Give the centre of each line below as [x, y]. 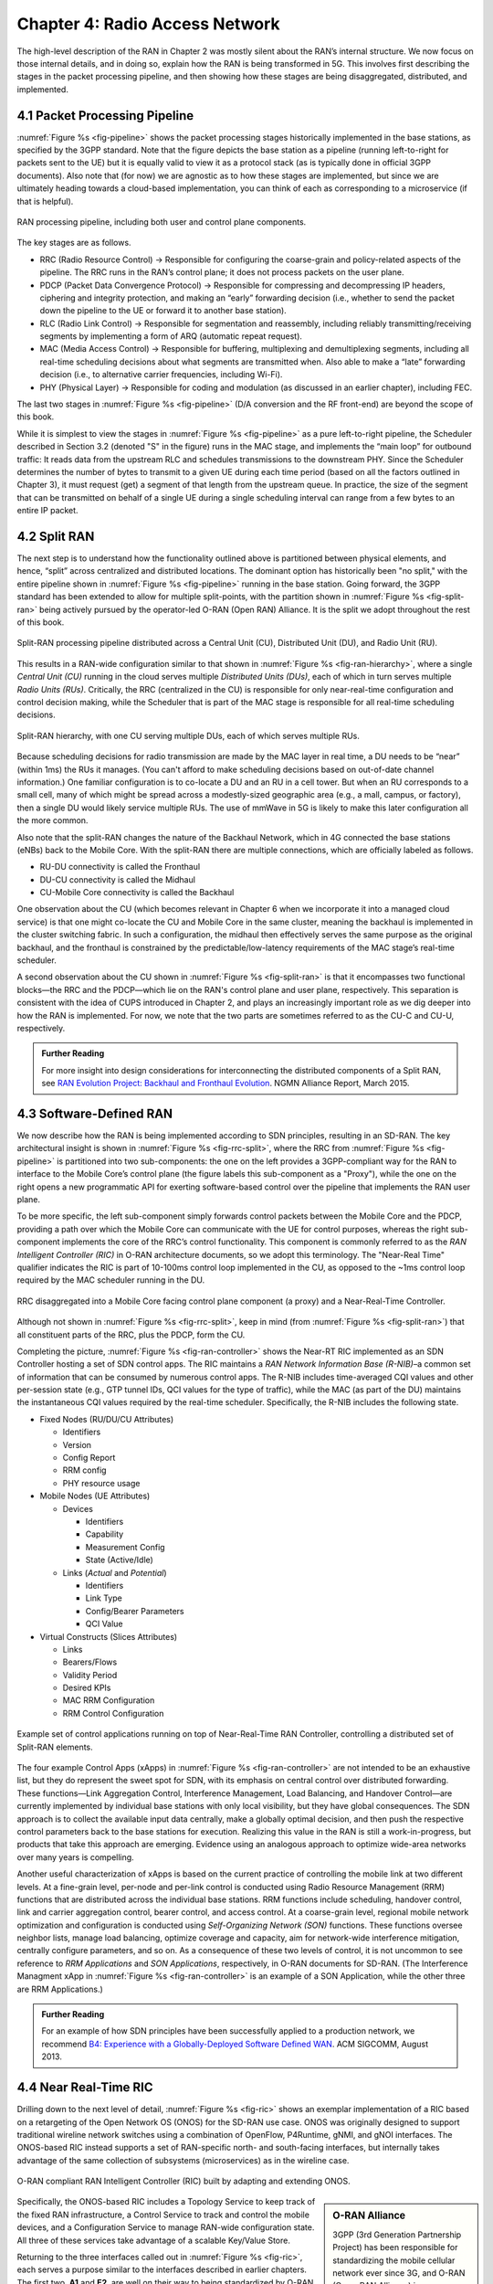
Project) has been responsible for [395, 2247]
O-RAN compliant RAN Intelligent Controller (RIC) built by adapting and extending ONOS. [184, 2181]
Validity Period [90, 1675]
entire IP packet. [47, 511]
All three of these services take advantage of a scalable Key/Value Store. [154, 2240]
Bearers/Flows [90, 1662]
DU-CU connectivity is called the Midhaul [118, 879]
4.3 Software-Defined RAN [95, 1113]
